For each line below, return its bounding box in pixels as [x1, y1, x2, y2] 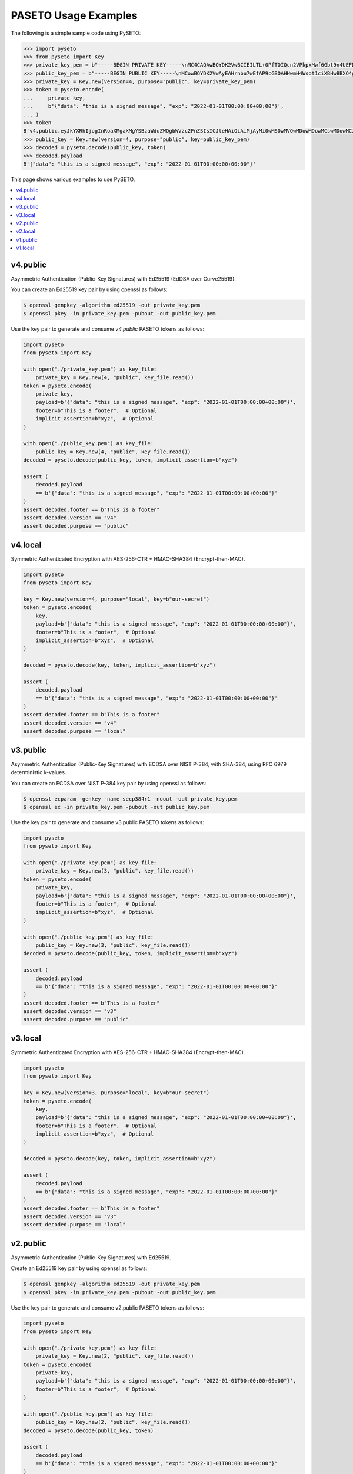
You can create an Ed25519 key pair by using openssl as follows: [11, 286, 168, 293]
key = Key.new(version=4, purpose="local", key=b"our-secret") [23, 596, 210, 603]
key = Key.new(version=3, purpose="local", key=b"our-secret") [23, 1090, 210, 1096]
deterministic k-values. [11, 769, 66, 776]
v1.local [16, 245, 35, 252]
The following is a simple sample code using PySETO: [11, 29, 141, 37]
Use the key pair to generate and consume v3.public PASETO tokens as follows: [11, 818, 204, 825]
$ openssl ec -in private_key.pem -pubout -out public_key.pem [23, 804, 210, 810]
